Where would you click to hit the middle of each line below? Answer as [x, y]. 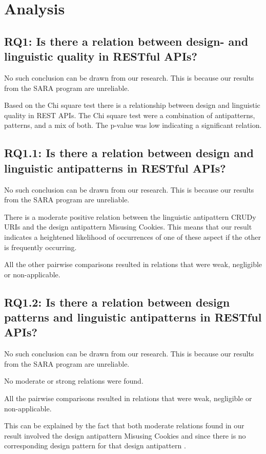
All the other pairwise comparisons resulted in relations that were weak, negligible [133, 264]
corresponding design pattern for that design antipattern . [95, 446]
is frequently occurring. [40, 247]
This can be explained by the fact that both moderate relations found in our [124, 425]
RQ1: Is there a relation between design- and [126, 41]
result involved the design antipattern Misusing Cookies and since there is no [125, 435]
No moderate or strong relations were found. [74, 381]
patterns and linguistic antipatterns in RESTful [133, 317]
